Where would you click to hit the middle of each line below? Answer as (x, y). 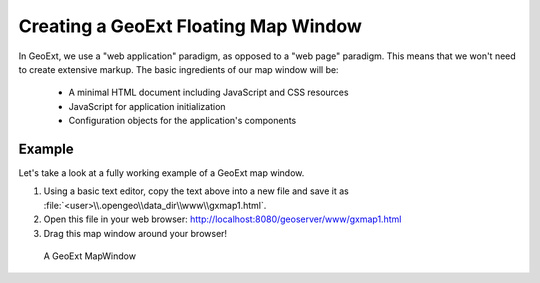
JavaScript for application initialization (147, 106)
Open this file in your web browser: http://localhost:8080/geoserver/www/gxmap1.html (222, 219)
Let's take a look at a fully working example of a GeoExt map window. (161, 173)
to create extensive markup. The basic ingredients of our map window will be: (178, 69)
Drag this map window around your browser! (135, 233)
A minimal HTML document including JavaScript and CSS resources (208, 92)
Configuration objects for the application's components (182, 121)
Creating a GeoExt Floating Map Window (190, 26)
